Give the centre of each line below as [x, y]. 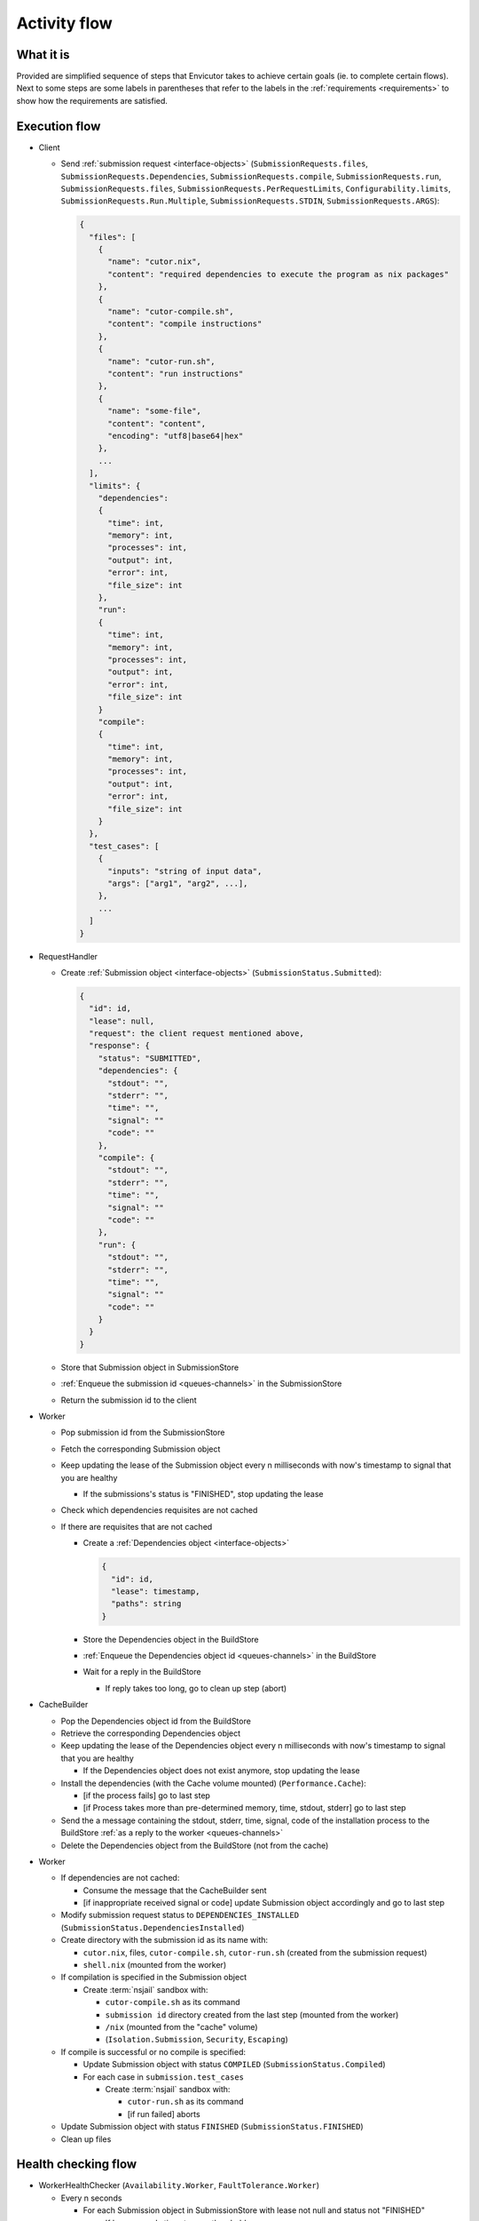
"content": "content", [157, 423]
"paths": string [146, 1604]
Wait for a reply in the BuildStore [142, 1672]
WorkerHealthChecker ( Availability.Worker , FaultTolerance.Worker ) [179, 2185]
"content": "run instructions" [176, 374]
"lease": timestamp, [156, 1591]
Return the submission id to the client [129, 1400]
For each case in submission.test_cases [163, 2077]
